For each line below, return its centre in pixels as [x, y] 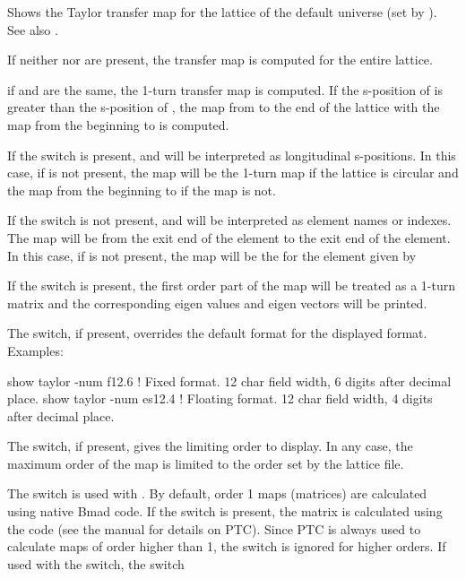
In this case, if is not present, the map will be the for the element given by [212, 255]
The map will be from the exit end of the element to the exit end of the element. [229, 237]
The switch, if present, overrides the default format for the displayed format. [217, 333]
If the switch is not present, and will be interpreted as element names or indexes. [229, 220]
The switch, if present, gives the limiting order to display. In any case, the [210, 446]
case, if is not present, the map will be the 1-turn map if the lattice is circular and [233, 173]
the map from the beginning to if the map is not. [142, 190]
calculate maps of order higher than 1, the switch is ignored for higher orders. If [227, 546]
